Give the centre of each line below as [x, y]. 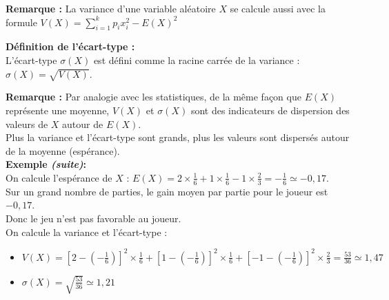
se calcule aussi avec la [278, 8]
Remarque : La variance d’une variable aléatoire [111, 8]
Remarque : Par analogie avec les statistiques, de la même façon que [153, 97]
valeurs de [27, 124]
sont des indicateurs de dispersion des [270, 110]
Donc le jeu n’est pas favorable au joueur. [93, 218]
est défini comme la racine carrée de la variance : [197, 60]
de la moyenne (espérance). [63, 150]
